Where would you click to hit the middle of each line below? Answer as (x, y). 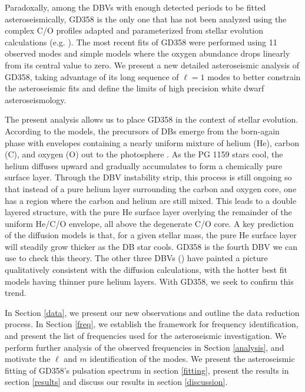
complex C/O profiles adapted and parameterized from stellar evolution (134, 30)
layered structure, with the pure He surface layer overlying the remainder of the (148, 212)
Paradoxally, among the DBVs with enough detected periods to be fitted (135, 7)
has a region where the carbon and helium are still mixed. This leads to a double (151, 200)
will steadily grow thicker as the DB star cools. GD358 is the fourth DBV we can (151, 246)
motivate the (28, 359)
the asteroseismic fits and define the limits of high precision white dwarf (135, 88)
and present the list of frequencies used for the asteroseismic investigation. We (146, 336)
